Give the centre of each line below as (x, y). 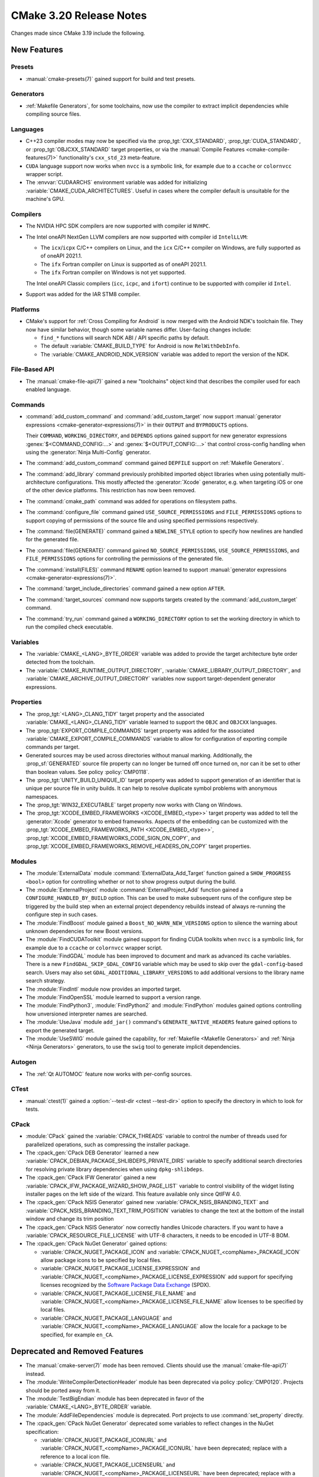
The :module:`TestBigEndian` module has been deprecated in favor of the (115, 1399)
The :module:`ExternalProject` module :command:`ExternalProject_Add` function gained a (134, 890)
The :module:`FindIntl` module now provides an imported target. (103, 989)
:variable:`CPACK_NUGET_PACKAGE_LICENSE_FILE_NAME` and (118, 1293)
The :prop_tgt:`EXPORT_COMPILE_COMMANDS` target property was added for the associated (140, 730)
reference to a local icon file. (75, 1456)
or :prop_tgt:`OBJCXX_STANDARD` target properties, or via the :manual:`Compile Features (135, 149)
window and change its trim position (70, 1219)
